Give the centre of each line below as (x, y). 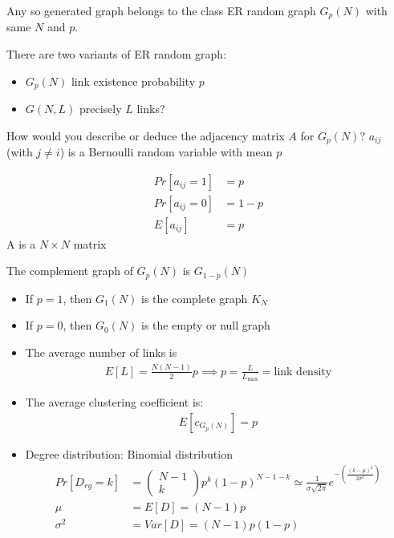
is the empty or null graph (206, 325)
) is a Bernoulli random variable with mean (166, 152)
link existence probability (133, 81)
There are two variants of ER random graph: (117, 54)
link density (303, 372)
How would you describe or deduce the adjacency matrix (146, 135)
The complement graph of (70, 271)
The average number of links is (101, 352)
